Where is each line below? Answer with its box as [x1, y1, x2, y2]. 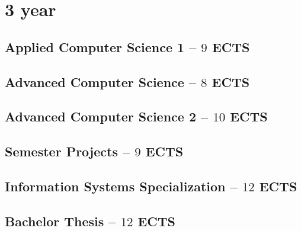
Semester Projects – [5, 142, 130, 161]
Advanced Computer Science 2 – [5, 107, 209, 126]
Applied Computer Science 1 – [5, 37, 197, 56]
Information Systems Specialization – [5, 177, 238, 195]
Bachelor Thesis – [5, 211, 116, 230]
